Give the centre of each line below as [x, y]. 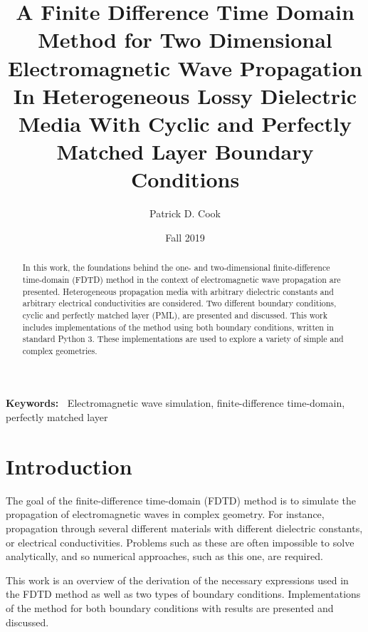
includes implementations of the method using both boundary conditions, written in [178, 327]
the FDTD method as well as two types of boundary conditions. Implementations [183, 594]
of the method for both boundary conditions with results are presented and [170, 607]
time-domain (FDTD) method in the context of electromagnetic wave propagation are [182, 279]
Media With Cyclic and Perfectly [185, 123]
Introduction [69, 466]
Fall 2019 [185, 237]
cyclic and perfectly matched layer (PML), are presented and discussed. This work [175, 315]
